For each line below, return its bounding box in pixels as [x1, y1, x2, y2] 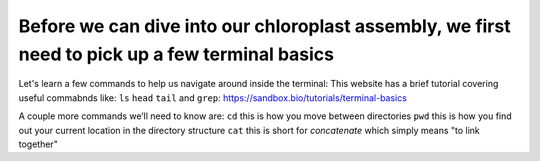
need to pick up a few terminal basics [18, 43, 335, 65]
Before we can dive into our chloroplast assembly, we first [18, 15, 511, 37]
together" [18, 138, 59, 150]
